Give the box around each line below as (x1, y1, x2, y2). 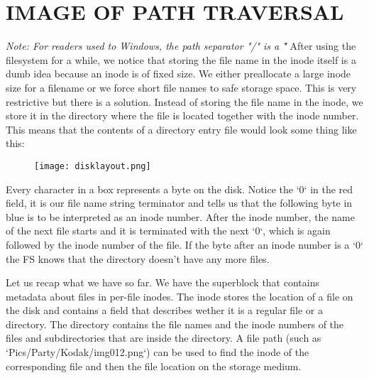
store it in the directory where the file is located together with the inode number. (6, 108, 359, 123)
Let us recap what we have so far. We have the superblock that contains (6, 275, 319, 290)
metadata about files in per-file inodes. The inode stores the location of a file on (6, 288, 353, 303)
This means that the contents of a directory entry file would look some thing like (6, 121, 357, 136)
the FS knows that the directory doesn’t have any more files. (6, 251, 270, 266)
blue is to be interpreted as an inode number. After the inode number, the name (6, 209, 355, 224)
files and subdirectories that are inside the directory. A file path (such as (6, 330, 321, 345)
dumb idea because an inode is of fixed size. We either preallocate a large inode (6, 66, 351, 81)
